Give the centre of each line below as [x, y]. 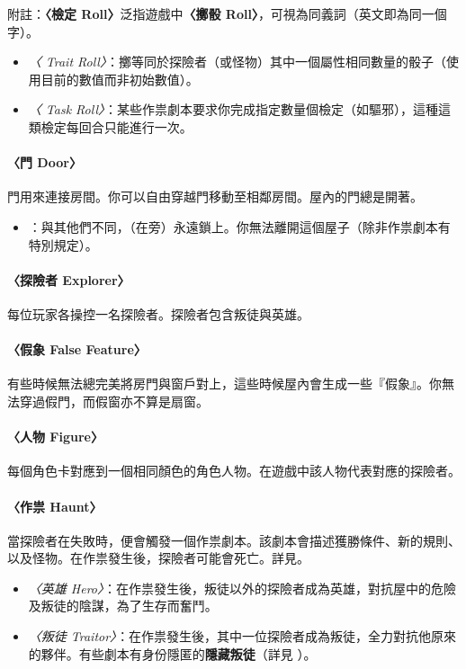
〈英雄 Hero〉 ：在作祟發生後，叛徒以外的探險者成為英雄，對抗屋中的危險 [242, 588]
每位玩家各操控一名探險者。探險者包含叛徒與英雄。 [158, 313]
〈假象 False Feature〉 [77, 349]
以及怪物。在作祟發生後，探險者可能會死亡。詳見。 [158, 558]
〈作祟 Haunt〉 [55, 506]
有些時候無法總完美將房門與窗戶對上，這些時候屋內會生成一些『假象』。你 [224, 384]
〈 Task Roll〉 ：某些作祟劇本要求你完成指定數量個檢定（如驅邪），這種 [233, 109]
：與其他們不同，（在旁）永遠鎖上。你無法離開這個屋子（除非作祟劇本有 [239, 226]
